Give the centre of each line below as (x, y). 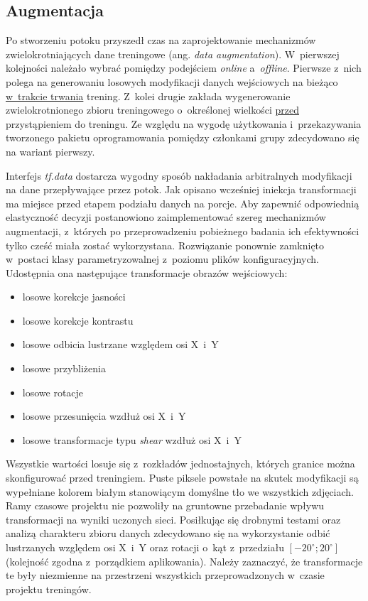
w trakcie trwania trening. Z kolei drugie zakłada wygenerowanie (148, 96)
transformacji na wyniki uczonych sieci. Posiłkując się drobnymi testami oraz (173, 519)
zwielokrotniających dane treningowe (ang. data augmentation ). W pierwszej (173, 54)
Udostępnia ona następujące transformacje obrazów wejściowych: (147, 272)
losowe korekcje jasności (74, 297)
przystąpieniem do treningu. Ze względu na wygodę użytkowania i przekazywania (184, 123)
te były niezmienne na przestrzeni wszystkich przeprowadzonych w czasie (165, 575)
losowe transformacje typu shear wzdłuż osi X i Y (132, 439)
